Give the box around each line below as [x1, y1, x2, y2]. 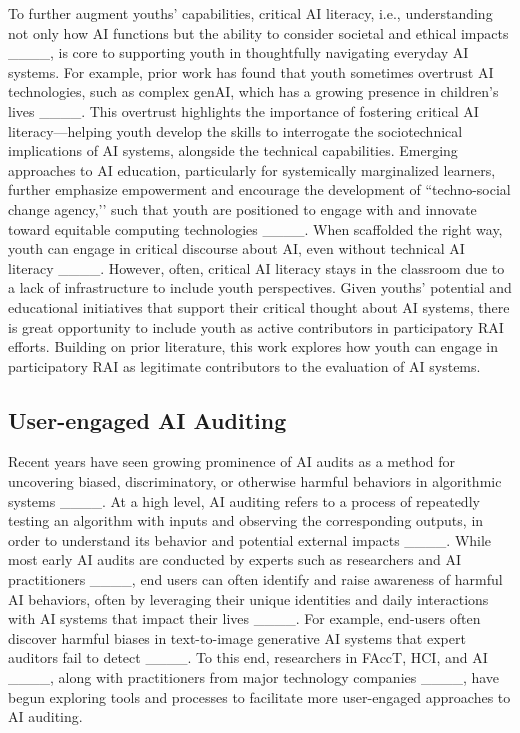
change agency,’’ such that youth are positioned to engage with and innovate [8, 198, 477, 219]
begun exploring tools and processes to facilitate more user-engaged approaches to [8, 686, 511, 707]
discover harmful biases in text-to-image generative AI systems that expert [8, 627, 466, 648]
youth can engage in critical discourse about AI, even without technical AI [8, 238, 465, 259]
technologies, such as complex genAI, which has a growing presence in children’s [8, 81, 499, 102]
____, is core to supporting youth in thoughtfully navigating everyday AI [8, 42, 469, 63]
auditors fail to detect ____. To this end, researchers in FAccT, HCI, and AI [8, 647, 488, 668]
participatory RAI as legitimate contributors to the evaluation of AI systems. [8, 355, 481, 376]
